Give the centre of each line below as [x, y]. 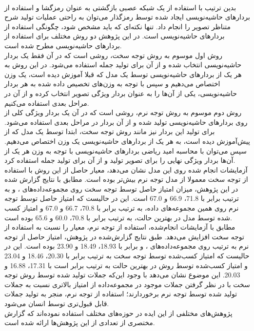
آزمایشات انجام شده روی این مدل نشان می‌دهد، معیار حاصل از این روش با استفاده [126, 169]
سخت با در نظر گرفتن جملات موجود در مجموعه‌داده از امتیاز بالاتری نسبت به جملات [127, 284]
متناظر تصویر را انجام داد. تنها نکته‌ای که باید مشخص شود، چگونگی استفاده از [118, 26]
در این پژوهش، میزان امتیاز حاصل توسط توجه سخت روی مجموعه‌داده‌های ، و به [121, 188]
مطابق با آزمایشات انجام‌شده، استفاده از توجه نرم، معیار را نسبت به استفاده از [120, 227]
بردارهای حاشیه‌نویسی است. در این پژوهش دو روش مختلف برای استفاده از [115, 36]
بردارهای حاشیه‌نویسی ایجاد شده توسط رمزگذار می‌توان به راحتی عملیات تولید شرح [127, 17]
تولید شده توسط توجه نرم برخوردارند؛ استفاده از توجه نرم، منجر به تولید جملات [121, 294]
